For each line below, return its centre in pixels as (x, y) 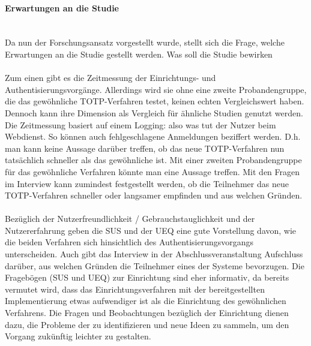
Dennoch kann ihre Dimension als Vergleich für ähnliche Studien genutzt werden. (154, 112)
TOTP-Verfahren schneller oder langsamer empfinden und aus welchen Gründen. (154, 195)
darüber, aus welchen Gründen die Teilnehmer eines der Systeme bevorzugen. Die (155, 265)
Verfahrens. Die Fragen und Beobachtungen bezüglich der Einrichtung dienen (147, 313)
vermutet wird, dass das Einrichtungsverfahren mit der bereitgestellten (135, 289)
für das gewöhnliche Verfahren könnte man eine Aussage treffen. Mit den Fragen (152, 171)
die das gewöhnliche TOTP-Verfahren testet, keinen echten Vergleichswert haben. (155, 101)
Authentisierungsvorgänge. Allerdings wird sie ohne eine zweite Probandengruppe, (156, 89)
